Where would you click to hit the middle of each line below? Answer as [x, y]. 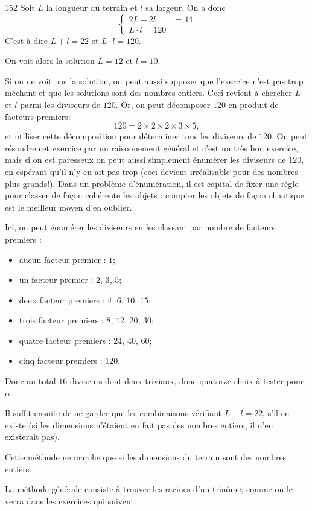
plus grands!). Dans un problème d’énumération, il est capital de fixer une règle [152, 183]
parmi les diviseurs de [60, 104]
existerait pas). [32, 436]
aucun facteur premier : [62, 259]
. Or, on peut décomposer [163, 104]
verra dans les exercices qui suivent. [71, 500]
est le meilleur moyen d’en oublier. [68, 207]
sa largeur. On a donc [186, 7]
